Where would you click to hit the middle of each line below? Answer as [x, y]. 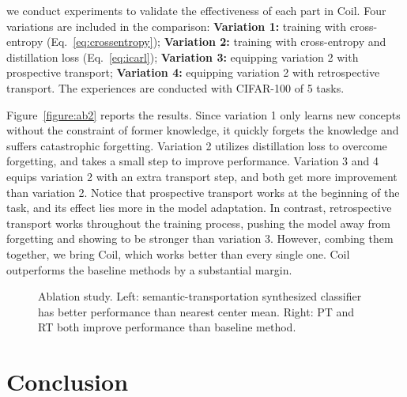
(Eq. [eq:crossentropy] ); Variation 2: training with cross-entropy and [216, 42]
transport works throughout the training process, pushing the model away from [199, 223]
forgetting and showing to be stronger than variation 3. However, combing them [200, 238]
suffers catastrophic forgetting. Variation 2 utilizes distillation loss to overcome [197, 145]
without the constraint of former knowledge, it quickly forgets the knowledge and [203, 130]
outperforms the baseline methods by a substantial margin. [149, 269]
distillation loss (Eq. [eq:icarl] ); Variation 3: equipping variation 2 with [183, 57]
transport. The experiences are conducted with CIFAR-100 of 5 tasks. [175, 87]
